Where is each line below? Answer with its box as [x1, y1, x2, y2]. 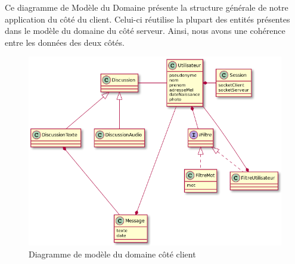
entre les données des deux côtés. [5, 36, 125, 48]
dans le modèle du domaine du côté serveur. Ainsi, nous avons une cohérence [5, 24, 285, 37]
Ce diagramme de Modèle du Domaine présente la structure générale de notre [5, 1, 288, 13]
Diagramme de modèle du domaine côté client [29, 247, 196, 260]
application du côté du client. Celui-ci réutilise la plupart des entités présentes [5, 12, 290, 25]
